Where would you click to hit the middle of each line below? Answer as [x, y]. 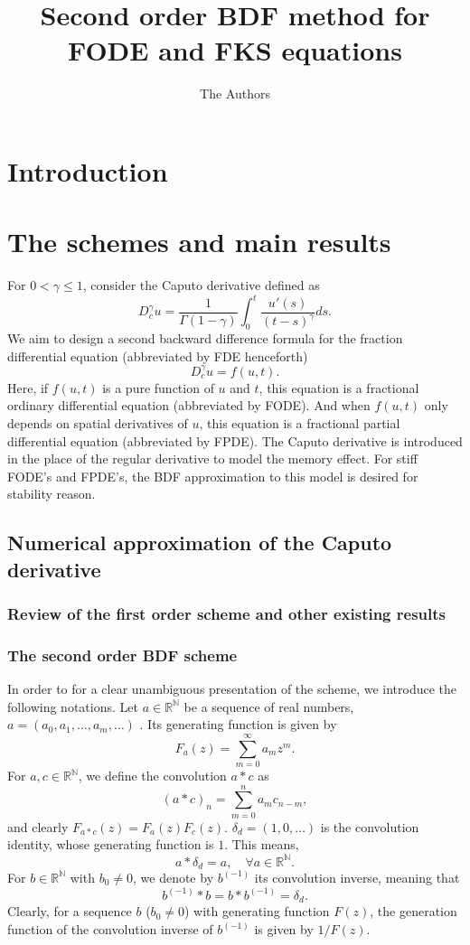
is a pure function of [158, 387]
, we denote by [173, 877]
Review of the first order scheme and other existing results [227, 614]
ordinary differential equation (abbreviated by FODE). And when [189, 405]
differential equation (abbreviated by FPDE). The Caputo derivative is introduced [235, 440]
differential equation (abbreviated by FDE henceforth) [158, 356]
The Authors [235, 94]
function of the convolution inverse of [110, 929]
